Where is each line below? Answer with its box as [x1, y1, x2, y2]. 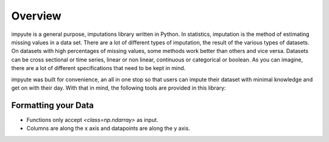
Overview [11, 9, 62, 23]
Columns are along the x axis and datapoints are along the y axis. [26, 125, 190, 132]
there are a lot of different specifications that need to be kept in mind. [11, 65, 186, 72]
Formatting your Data [11, 100, 94, 110]
